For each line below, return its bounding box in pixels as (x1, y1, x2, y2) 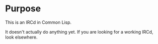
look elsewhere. (5, 34, 38, 40)
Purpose (5, 3, 41, 14)
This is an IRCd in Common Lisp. (5, 19, 72, 25)
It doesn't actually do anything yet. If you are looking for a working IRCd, (5, 29, 154, 35)
